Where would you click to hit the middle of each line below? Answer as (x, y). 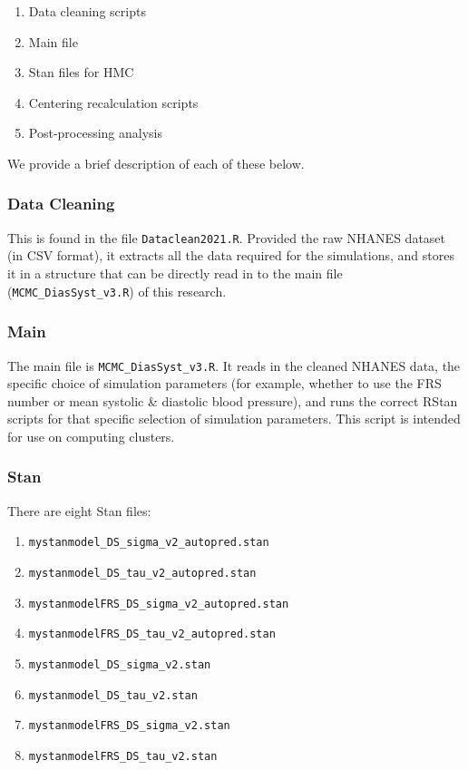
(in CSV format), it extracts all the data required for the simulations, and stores (231, 255)
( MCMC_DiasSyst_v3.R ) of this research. (117, 291)
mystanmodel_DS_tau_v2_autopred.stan (142, 573)
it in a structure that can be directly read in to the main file (175, 273)
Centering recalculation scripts (113, 102)
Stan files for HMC (81, 72)
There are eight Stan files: (79, 510)
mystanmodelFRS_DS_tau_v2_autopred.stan (152, 634)
